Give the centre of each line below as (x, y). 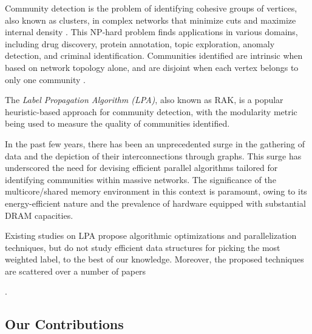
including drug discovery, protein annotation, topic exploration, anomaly (140, 43)
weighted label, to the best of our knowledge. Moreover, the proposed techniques (154, 259)
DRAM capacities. (39, 215)
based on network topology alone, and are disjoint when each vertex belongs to (152, 67)
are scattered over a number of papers (76, 271)
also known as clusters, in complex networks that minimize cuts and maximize (151, 20)
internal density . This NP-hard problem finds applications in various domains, (151, 32)
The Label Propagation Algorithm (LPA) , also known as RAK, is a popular (144, 100)
